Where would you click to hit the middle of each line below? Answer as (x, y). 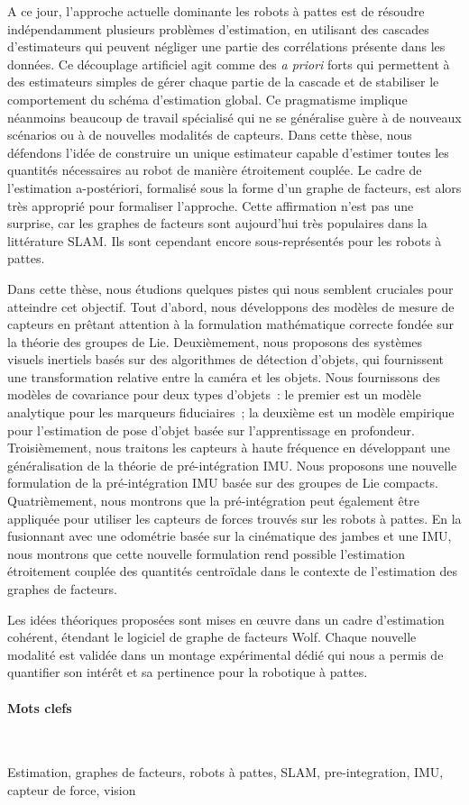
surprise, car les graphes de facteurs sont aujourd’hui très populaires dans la (217, 223)
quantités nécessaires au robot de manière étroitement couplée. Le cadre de (215, 170)
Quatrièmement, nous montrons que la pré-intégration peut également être (213, 501)
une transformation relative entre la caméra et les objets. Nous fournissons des (224, 376)
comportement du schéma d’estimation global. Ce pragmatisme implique (207, 99)
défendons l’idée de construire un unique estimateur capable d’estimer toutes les (228, 152)
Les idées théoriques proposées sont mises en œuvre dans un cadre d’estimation (226, 619)
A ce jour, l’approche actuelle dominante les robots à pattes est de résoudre (216, 11)
